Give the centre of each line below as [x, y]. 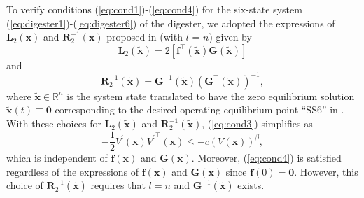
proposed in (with [145, 37]
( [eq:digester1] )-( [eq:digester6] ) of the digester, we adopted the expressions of [171, 23]
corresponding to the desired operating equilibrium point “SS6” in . [199, 109]
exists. [251, 185]
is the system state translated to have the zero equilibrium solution [211, 96]
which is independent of [57, 158]
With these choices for [54, 123]
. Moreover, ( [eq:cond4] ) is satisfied [266, 158]
